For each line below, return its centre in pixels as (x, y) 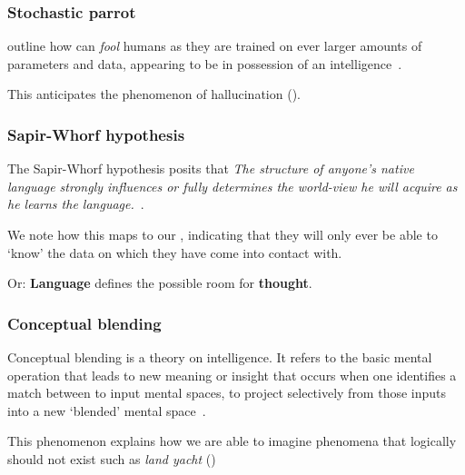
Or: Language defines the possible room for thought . (160, 283)
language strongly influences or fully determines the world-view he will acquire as (232, 186)
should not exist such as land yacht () (112, 458)
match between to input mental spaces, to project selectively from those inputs (227, 393)
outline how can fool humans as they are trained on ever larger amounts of (215, 46)
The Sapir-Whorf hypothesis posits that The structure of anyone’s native (211, 168)
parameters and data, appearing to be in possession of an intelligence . (205, 63)
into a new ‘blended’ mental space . (107, 410)
